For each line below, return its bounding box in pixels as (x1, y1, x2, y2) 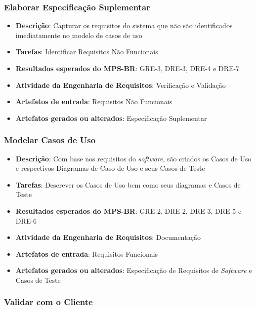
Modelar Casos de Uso (4, 134, 96, 146)
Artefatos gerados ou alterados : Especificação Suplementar (15, 113, 207, 123)
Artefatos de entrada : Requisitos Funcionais (15, 248, 158, 259)
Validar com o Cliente (4, 296, 93, 308)
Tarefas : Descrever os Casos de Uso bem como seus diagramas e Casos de (15, 179, 241, 190)
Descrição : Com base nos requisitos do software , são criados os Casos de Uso (15, 153, 252, 163)
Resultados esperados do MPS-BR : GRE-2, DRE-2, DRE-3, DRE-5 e (15, 205, 242, 216)
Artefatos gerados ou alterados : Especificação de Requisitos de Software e (15, 265, 252, 275)
